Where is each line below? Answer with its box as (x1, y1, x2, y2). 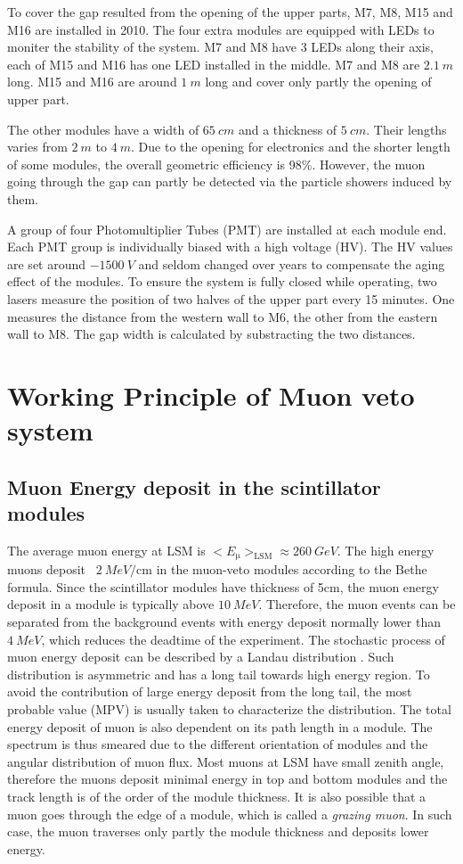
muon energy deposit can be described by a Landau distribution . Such (7, 647, 394, 666)
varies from (7, 137, 68, 156)
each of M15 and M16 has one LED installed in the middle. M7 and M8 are (7, 54, 420, 73)
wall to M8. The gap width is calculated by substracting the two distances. (7, 325, 416, 343)
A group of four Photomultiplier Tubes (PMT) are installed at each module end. (7, 219, 447, 238)
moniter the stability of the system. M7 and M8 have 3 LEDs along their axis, (7, 37, 434, 56)
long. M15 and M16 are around (7, 72, 177, 91)
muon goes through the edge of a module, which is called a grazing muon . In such (7, 804, 452, 823)
